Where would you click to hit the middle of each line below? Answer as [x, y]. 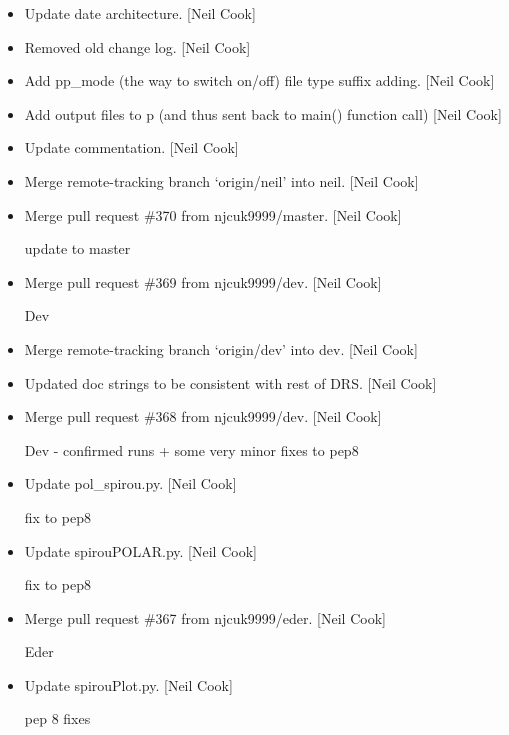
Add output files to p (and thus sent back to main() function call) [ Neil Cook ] [263, 113]
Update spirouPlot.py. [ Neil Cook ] [128, 684]
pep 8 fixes [57, 718]
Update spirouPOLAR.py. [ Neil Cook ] [140, 550]
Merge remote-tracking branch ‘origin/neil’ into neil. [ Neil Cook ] [221, 180]
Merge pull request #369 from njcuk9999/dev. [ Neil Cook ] [203, 281]
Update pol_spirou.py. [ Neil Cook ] [130, 483]
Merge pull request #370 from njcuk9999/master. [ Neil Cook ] [213, 214]
